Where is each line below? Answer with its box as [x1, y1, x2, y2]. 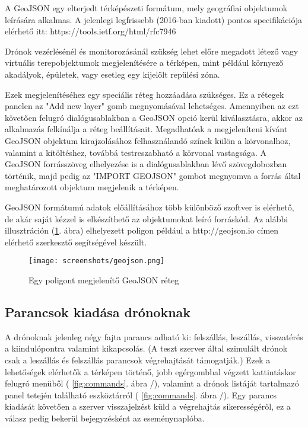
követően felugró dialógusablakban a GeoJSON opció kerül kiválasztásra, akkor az [5, 111, 303, 123]
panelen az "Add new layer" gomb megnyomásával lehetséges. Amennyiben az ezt [5, 100, 299, 112]
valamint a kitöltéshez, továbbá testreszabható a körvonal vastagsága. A [5, 146, 267, 158]
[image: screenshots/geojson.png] [28, 257, 165, 266]
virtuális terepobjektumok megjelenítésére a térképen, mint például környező [5, 56, 284, 69]
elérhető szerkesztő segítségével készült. [5, 235, 147, 248]
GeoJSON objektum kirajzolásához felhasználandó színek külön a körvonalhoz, [5, 134, 291, 146]
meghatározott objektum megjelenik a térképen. [5, 181, 179, 193]
